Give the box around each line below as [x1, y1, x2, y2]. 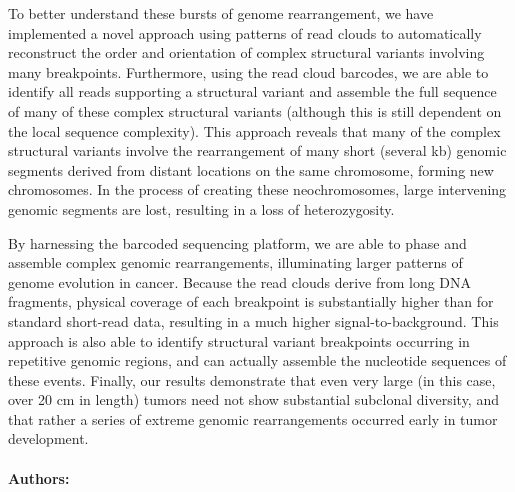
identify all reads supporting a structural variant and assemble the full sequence [8, 81, 497, 102]
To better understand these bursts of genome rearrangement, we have [8, 3, 434, 23]
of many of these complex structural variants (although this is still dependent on [8, 100, 502, 121]
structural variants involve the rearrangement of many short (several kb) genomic [8, 140, 507, 161]
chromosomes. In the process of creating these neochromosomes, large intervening [8, 179, 507, 200]
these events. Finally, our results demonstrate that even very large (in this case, [8, 369, 496, 390]
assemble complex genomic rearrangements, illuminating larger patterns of [8, 252, 463, 273]
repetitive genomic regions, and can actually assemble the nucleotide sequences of [8, 350, 507, 371]
